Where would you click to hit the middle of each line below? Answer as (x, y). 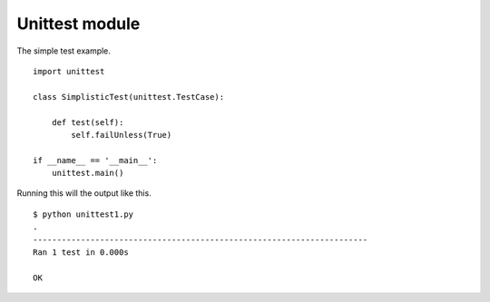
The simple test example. (64, 51)
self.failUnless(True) (122, 135)
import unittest (69, 71)
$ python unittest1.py (83, 214)
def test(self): (88, 122)
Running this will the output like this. (84, 193)
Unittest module (78, 24)
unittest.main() (88, 173)
